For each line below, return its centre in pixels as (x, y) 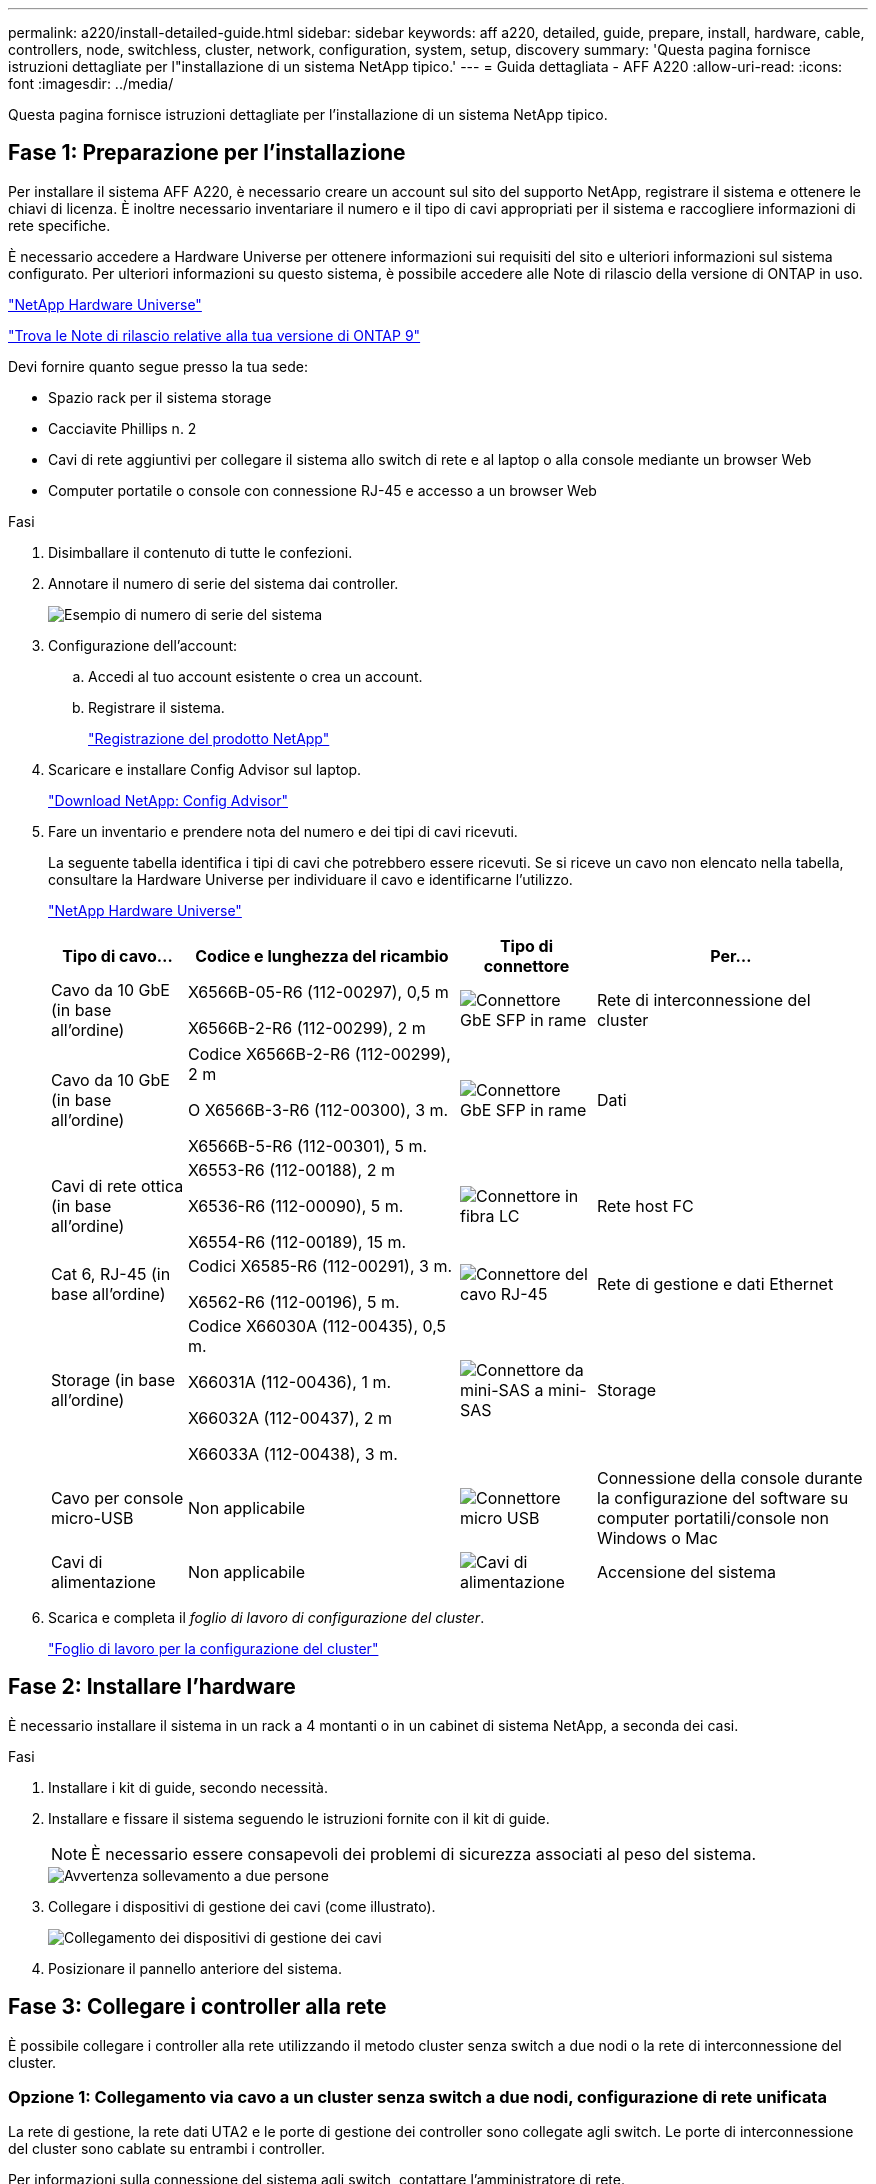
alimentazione (103, 1581)
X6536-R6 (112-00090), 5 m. (295, 1205)
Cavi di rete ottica (117, 1185)
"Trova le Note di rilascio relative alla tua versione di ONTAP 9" (214, 335)
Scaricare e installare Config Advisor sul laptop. (205, 769)
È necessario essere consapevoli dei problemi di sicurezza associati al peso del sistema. (424, 1853)
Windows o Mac (657, 1537)
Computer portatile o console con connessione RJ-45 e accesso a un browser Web (322, 490)
